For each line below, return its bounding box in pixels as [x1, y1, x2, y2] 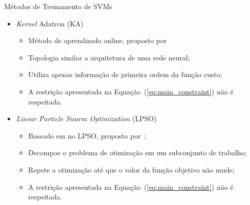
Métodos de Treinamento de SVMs [4, 1, 112, 11]
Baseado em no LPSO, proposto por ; [28, 130, 146, 141]
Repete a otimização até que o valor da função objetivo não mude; [28, 164, 235, 175]
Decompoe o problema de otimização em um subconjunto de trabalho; [28, 147, 247, 158]
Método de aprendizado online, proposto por [28, 35, 167, 46]
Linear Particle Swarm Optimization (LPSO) [16, 113, 157, 124]
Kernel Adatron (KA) [16, 18, 84, 28]
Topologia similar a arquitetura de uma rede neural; [28, 52, 190, 62]
